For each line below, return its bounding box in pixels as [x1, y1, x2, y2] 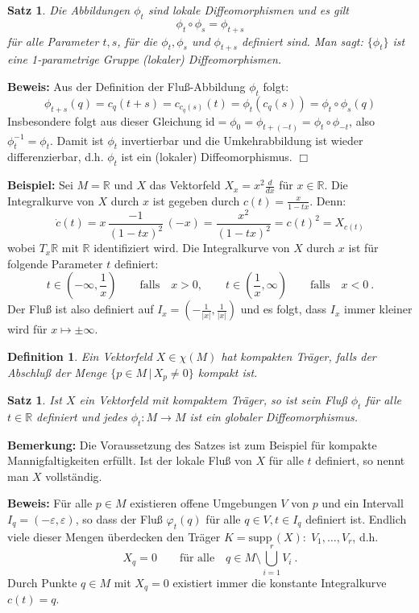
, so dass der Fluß [75, 511, 163, 528]
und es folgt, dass [240, 300, 327, 317]
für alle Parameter [7, 32, 99, 49]
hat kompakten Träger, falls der [221, 348, 376, 365]
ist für [348, 239, 379, 256]
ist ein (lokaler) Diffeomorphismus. [121, 148, 292, 165]
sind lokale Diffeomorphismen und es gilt [147, 2, 350, 18]
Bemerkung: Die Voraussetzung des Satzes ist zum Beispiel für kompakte [7, 436, 377, 453]
